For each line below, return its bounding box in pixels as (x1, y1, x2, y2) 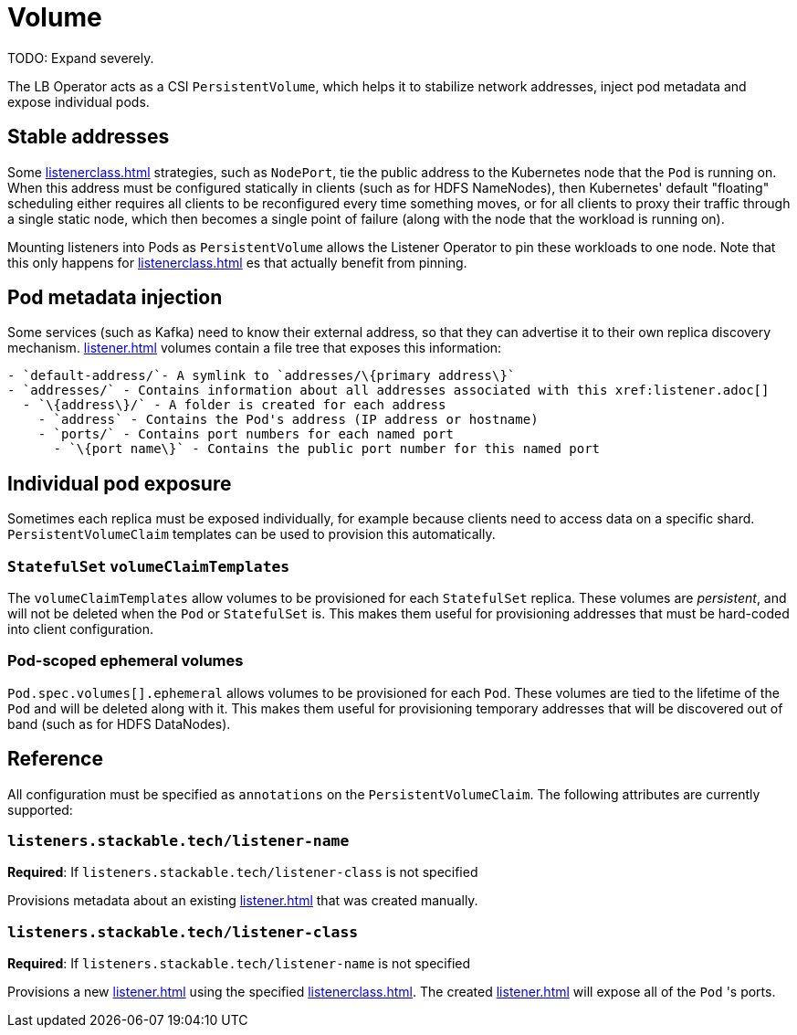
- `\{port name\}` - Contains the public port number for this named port (53, 441, 601, 457)
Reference (7, 747, 103, 771)
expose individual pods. (7, 93, 150, 110)
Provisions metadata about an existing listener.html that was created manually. (7, 892, 478, 909)
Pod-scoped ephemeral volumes (7, 651, 244, 671)
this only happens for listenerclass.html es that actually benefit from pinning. (7, 254, 467, 270)
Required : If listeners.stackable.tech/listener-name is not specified (7, 956, 471, 972)
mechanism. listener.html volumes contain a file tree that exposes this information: (7, 340, 502, 356)
